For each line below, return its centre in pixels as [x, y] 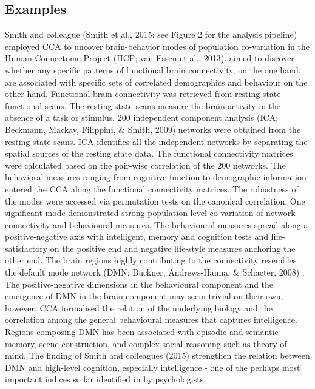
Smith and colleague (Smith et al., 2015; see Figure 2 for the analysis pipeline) [151, 34]
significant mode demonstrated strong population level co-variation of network [150, 213]
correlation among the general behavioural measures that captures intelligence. [151, 320]
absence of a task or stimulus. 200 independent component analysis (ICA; [142, 117]
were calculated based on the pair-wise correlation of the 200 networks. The [145, 165]
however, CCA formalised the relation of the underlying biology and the [139, 307]
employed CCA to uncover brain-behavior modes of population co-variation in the [157, 46]
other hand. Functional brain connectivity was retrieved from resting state [143, 94]
